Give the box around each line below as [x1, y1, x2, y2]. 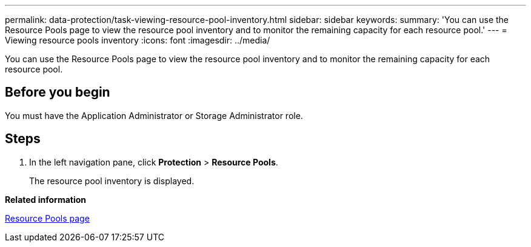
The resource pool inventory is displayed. [29, 175, 195, 186]
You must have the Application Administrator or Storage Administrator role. [5, 110, 303, 121]
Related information [5, 194, 87, 205]
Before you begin [5, 85, 110, 100]
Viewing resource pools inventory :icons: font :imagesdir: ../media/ [5, 35, 270, 45]
